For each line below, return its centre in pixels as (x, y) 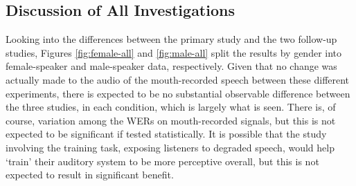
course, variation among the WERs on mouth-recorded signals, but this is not (171, 120)
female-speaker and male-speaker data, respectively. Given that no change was (171, 66)
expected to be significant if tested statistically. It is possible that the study (166, 134)
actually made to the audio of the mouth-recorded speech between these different (178, 79)
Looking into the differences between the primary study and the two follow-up (171, 39)
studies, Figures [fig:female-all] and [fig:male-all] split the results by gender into (174, 52)
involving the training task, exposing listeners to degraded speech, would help (170, 147)
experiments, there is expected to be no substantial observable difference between (178, 93)
